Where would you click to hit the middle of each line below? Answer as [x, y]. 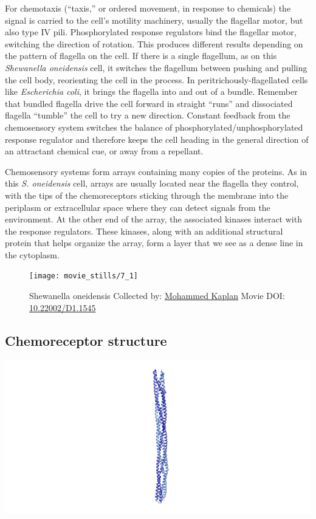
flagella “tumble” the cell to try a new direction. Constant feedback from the [148, 115]
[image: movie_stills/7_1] [84, 276]
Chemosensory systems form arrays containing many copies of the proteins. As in [156, 171]
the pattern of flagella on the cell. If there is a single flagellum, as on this [141, 56]
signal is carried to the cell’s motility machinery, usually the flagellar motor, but [154, 20]
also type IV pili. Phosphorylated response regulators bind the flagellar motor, [151, 32]
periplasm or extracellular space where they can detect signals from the [138, 207]
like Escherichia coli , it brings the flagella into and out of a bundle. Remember [151, 91]
